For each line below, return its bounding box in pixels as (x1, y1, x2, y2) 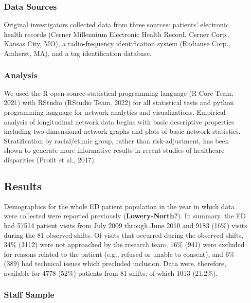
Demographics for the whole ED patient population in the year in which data (4, 201, 234, 211)
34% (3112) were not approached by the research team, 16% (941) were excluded (4, 239, 245, 250)
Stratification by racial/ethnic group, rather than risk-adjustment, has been (4, 135, 229, 145)
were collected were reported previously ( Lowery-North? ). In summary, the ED (4, 211, 246, 221)
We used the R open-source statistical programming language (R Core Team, (4, 88, 234, 98)
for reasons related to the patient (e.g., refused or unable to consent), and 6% (4, 249, 235, 259)
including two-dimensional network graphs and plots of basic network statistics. (4, 126, 241, 136)
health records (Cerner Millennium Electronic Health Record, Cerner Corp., (4, 29, 230, 39)
